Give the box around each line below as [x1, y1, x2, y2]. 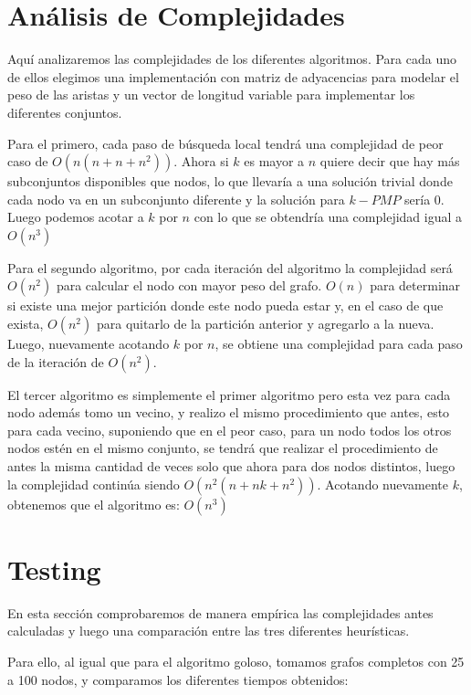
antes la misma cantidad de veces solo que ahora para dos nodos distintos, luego [7, 457, 455, 476]
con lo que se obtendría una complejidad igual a [194, 207, 463, 226]
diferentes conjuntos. [7, 102, 122, 121]
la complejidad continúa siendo [7, 474, 180, 493]
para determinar [370, 276, 461, 295]
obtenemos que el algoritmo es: [7, 494, 180, 513]
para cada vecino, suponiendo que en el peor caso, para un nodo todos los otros [7, 420, 452, 439]
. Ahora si [173, 152, 229, 171]
